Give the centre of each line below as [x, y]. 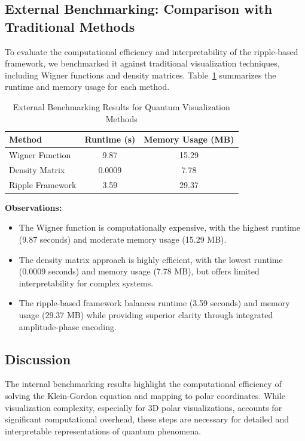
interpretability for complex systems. [86, 283]
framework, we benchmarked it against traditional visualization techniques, [142, 63]
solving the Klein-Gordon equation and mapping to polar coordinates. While [145, 395]
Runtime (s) [110, 139]
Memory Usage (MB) [189, 139]
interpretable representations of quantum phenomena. [103, 431]
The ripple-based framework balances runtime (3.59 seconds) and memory [154, 303]
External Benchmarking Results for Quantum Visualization [121, 106]
